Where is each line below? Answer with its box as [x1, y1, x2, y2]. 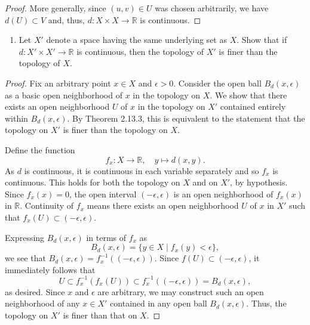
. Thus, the [246, 297, 287, 309]
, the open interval [69, 187, 137, 200]
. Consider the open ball [173, 76, 262, 89]
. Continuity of [20, 199, 74, 212]
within [5, 112, 28, 124]
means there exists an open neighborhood [87, 199, 239, 212]
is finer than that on [63, 308, 137, 321]
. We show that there [210, 88, 287, 101]
